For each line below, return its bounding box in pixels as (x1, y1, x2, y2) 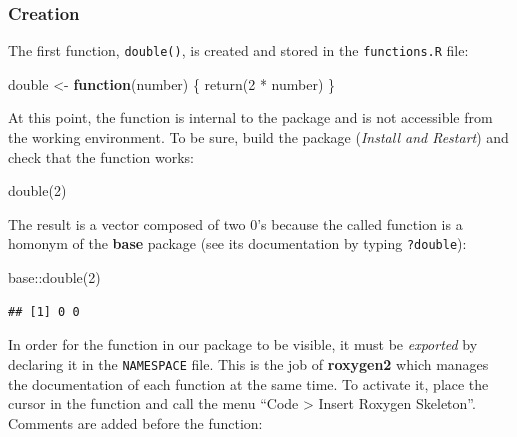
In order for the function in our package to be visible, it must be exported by (8, 334, 478, 355)
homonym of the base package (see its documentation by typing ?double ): (8, 233, 467, 254)
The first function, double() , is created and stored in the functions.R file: (8, 40, 469, 61)
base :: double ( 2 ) (8, 267, 101, 288)
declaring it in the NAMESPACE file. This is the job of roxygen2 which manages (8, 353, 489, 374)
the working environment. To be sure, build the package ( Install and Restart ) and (8, 127, 509, 148)
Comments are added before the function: (8, 412, 263, 433)
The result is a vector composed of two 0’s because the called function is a (8, 213, 463, 234)
